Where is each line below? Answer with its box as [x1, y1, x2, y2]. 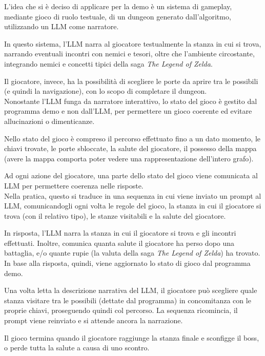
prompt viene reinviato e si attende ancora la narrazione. [4, 315, 183, 326]
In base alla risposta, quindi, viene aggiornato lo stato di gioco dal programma [4, 258, 251, 268]
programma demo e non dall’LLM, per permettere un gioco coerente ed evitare [4, 106, 252, 116]
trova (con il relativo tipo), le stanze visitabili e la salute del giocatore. [4, 210, 226, 221]
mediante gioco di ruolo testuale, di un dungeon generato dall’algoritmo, [4, 11, 231, 22]
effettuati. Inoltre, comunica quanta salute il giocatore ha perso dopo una [4, 237, 235, 248]
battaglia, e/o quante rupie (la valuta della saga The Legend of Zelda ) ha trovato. [4, 247, 260, 258]
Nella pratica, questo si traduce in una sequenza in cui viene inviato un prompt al [4, 190, 261, 201]
